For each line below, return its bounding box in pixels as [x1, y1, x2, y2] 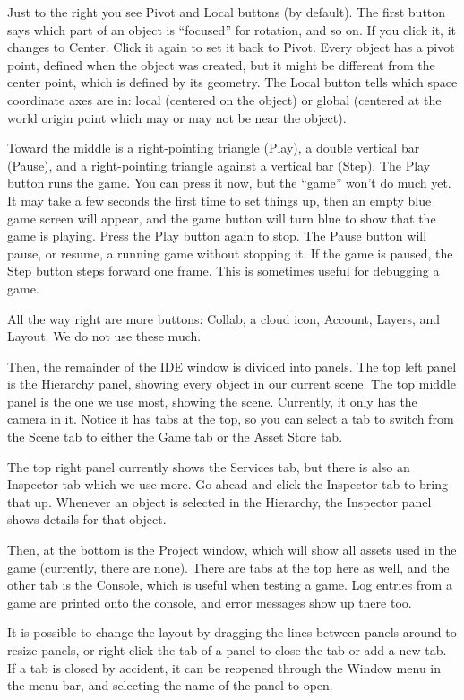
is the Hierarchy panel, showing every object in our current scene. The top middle [7, 374, 456, 393]
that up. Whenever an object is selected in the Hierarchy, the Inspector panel [7, 492, 432, 511]
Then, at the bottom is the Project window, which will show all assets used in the [7, 540, 457, 559]
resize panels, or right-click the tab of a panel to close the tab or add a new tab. [7, 641, 447, 659]
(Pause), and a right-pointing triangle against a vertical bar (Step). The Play [7, 155, 431, 174]
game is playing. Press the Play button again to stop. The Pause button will [7, 226, 427, 245]
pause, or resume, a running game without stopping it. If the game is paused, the [7, 243, 453, 262]
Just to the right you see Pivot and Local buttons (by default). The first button [7, 3, 446, 21]
